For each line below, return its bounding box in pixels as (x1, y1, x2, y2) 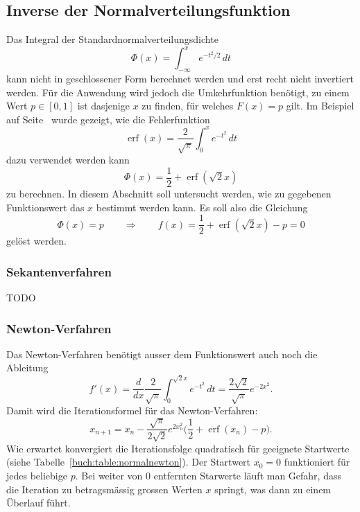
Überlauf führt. (6, 495, 71, 510)
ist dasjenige (77, 98, 130, 113)
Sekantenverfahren (6, 263, 112, 280)
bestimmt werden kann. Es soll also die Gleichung (96, 200, 308, 214)
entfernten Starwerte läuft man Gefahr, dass (153, 468, 341, 482)
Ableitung (6, 360, 49, 375)
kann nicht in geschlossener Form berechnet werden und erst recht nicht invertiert (6, 71, 354, 86)
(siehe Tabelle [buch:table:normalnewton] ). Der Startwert (6, 454, 251, 469)
